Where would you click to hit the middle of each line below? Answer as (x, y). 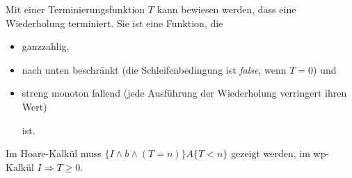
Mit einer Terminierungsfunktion (75, 9)
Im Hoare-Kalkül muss (54, 153)
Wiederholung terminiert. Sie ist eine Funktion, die (114, 23)
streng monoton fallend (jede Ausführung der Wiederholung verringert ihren (184, 93)
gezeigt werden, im (270, 153)
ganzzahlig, (46, 46)
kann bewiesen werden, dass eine (226, 9)
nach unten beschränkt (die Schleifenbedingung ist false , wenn (154, 69)
